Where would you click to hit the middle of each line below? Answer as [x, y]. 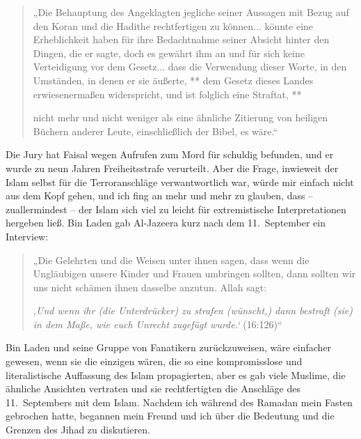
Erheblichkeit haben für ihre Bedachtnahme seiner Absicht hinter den [181, 39]
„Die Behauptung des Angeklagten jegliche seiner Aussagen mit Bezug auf [191, 12]
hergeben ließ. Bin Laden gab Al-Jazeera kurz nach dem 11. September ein [166, 223]
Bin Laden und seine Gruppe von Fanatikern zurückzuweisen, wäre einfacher [169, 347]
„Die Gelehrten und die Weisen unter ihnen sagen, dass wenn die [171, 260]
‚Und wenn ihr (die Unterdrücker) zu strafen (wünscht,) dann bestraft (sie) [193, 310]
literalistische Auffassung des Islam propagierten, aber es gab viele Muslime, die [176, 375]
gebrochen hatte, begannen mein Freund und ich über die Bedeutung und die [170, 416]
